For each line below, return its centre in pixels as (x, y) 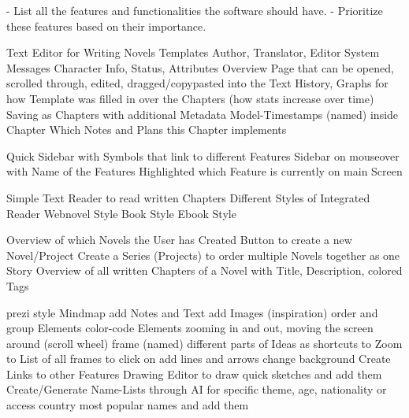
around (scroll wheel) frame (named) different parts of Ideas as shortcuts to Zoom (204, 343)
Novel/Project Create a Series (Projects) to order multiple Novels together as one (203, 255)
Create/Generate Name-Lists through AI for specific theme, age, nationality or (197, 389)
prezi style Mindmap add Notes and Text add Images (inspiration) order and (192, 312)
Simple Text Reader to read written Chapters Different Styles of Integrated (188, 197)
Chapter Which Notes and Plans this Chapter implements (147, 129)
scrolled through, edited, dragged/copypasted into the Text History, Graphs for (197, 83)
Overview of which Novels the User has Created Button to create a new (179, 240)
